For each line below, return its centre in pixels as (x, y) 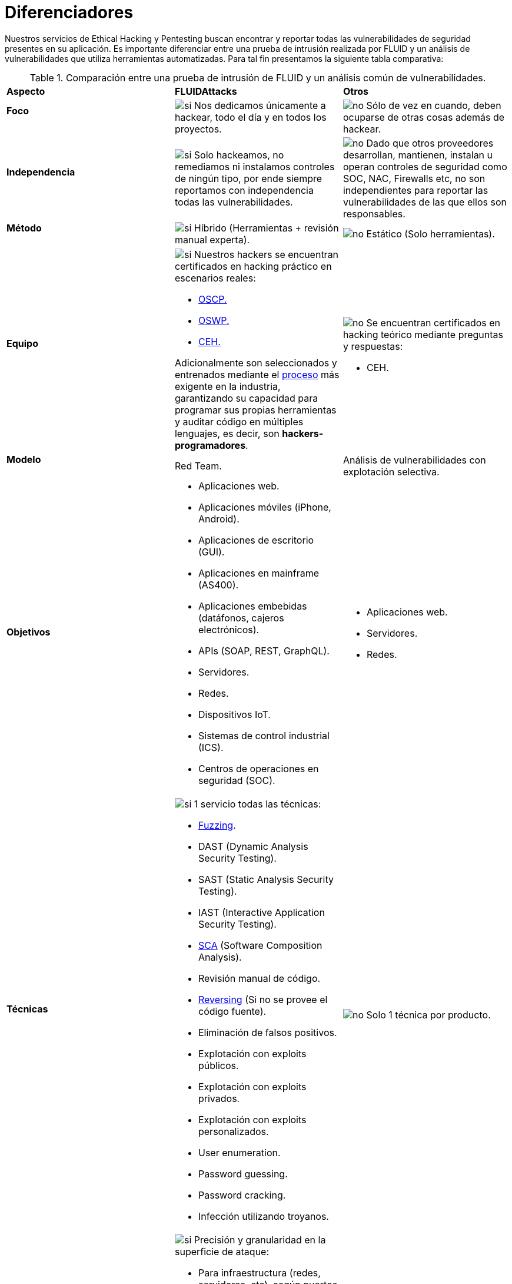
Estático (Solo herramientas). (430, 234)
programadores (210, 446)
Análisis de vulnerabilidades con (414, 460)
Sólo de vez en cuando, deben (434, 105)
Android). (219, 519)
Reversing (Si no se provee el (263, 1000)
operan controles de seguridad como (425, 166)
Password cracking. (242, 1195)
